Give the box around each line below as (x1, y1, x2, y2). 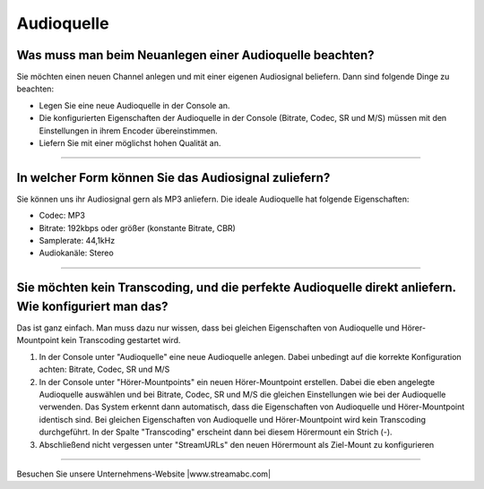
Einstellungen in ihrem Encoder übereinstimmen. (39, 125, 219, 136)
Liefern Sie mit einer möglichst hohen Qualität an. (39, 138, 221, 149)
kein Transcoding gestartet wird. (61, 335, 181, 346)
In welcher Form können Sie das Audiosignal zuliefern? (16, 170, 331, 185)
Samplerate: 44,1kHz (39, 236, 116, 246)
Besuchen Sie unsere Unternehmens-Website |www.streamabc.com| (16, 468, 272, 479)
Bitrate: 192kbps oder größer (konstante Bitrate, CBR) (39, 222, 237, 233)
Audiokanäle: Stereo (39, 247, 114, 259)
